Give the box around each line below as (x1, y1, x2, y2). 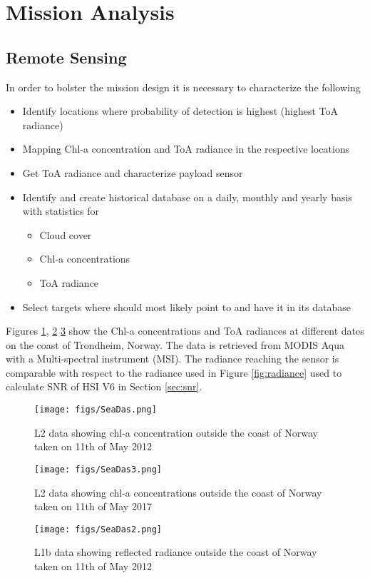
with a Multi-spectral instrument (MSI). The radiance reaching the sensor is (6, 351, 339, 366)
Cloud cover (39, 227, 92, 242)
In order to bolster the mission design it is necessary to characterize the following (6, 79, 361, 94)
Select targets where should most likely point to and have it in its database (22, 299, 351, 314)
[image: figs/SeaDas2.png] (34, 524, 162, 534)
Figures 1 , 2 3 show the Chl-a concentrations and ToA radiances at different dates (6, 323, 364, 338)
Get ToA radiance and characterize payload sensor (22, 165, 243, 180)
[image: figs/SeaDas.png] (34, 405, 157, 415)
